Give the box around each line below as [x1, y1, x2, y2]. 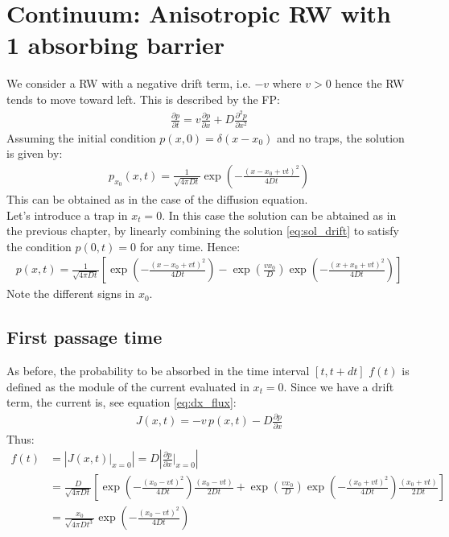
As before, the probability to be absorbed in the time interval [6, 362, 310, 379]
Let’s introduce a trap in [6, 206, 128, 223]
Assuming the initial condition [6, 129, 156, 146]
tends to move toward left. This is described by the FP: [6, 90, 280, 107]
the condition [6, 238, 72, 254]
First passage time [6, 324, 163, 349]
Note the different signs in [6, 285, 135, 302]
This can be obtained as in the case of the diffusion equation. [6, 190, 308, 207]
